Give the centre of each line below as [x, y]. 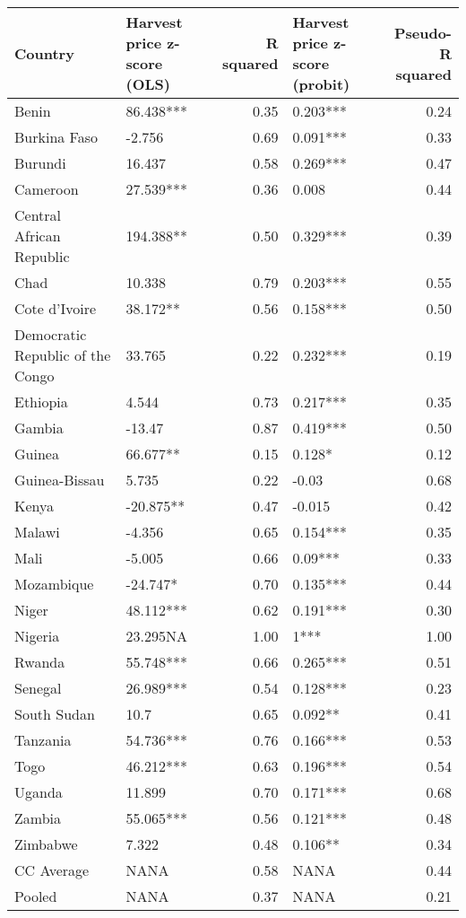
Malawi [37, 532]
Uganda [39, 792]
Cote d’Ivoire [56, 308]
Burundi [40, 163]
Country [44, 53]
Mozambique [54, 584]
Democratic [51, 334]
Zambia [38, 818]
